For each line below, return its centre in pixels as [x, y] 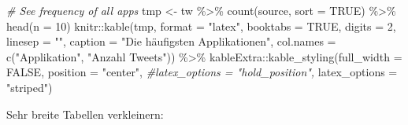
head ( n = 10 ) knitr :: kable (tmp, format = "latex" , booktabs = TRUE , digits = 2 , [201, 26]
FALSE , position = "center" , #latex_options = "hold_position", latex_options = [202, 72]
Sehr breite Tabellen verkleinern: [85, 114]
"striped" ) [30, 87]
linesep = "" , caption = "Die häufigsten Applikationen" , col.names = [171, 41]
